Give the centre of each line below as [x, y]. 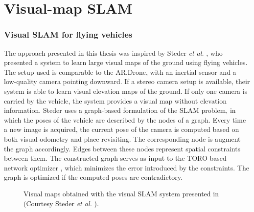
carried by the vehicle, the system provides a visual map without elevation [115, 100]
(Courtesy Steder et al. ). [61, 203]
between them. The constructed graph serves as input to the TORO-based [115, 158]
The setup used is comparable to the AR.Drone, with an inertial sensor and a [120, 72]
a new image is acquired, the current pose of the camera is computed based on [122, 129]
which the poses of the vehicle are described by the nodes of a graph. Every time [125, 119]
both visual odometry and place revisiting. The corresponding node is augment [122, 138]
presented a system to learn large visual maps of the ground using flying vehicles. [126, 62]
